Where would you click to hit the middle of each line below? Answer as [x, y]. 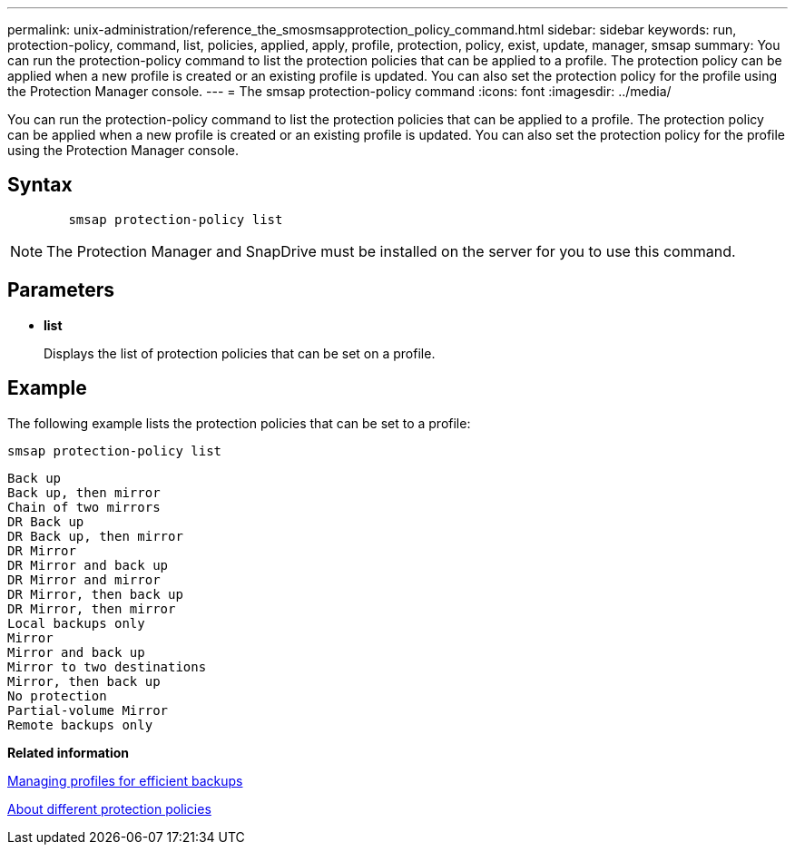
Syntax [40, 185]
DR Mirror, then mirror [92, 608]
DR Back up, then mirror [95, 536]
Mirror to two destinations [107, 666]
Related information [69, 752]
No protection [57, 695]
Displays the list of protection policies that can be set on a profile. [240, 353]
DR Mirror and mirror [84, 579]
